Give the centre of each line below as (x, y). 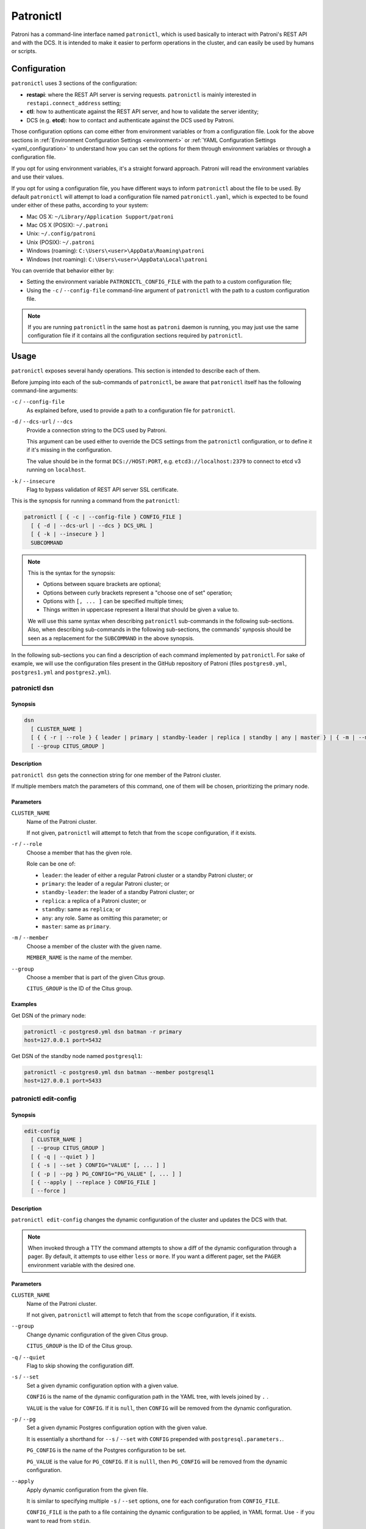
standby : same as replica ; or (81, 909)
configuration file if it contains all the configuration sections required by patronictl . (135, 336)
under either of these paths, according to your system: (80, 205)
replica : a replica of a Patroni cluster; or (94, 901)
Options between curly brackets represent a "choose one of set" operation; (138, 593)
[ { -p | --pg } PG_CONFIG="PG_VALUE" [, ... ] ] (106, 1174)
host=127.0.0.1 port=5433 (63, 1081)
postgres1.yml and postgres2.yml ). (61, 672)
